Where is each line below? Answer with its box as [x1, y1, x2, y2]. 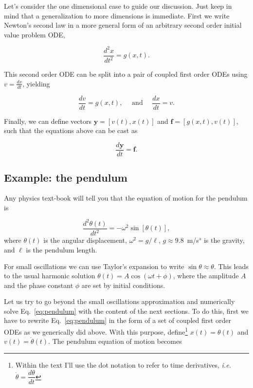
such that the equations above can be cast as [4, 125, 138, 135]
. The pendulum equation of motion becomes [48, 336, 182, 346]
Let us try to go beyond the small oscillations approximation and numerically [4, 296, 235, 306]
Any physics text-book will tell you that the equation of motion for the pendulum [4, 193, 248, 203]
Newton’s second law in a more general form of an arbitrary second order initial [4, 20, 242, 30]
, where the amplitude [173, 270, 239, 281]
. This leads [214, 261, 249, 271]
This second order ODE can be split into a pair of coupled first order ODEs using [4, 69, 248, 79]
